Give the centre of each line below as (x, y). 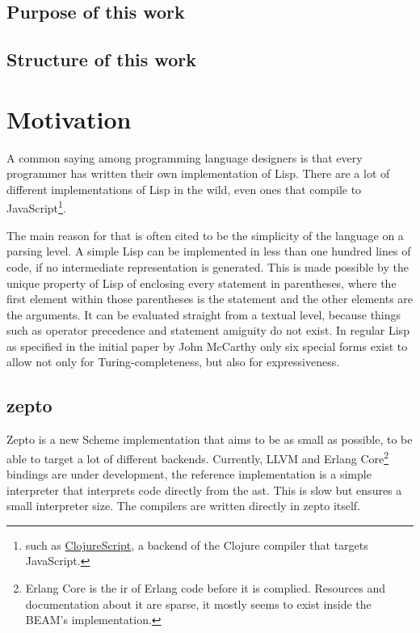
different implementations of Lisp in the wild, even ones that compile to (184, 189)
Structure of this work (101, 59)
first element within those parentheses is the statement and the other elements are (210, 299)
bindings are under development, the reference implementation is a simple (189, 474)
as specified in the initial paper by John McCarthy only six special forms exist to (207, 346)
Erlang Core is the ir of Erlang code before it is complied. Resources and (206, 588)
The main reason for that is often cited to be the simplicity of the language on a (205, 235)
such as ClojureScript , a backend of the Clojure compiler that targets (197, 544)
